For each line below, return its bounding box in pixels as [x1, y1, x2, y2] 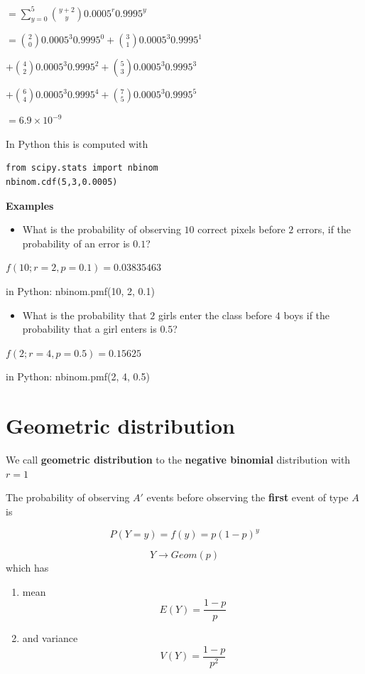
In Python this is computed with [6, 136, 148, 151]
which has [6, 560, 49, 575]
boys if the [283, 307, 330, 322]
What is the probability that [22, 307, 147, 322]
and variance [22, 631, 78, 646]
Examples [6, 198, 54, 213]
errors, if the [297, 222, 352, 237]
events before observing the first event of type [146, 490, 349, 505]
